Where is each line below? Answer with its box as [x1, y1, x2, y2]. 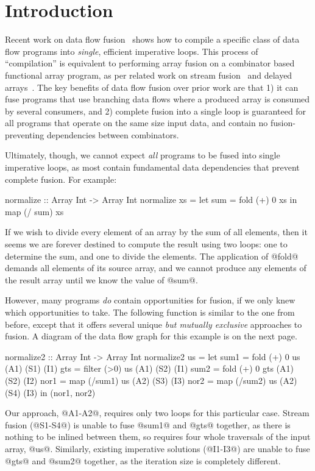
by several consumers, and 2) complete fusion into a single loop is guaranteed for [5, 104, 306, 117]
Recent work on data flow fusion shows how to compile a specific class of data [5, 33, 300, 46]
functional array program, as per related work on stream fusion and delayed [5, 68, 292, 81]
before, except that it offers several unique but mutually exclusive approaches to [5, 317, 302, 330]
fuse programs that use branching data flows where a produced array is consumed [5, 93, 310, 105]
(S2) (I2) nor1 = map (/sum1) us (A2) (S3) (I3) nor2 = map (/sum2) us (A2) [5, 374, 297, 386]
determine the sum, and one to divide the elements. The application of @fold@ [5, 249, 299, 262]
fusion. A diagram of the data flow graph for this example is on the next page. [5, 330, 297, 342]
